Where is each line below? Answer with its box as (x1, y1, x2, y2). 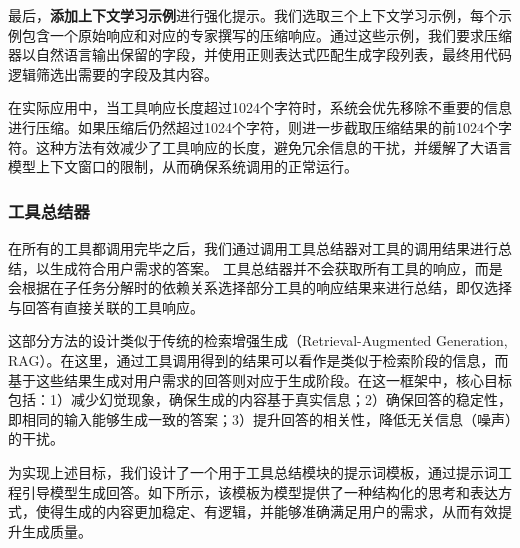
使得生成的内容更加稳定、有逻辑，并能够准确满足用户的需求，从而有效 (35, 501, 498, 522)
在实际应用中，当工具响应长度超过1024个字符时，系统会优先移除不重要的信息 (8, 97, 512, 118)
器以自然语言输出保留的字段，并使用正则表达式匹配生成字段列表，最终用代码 (8, 44, 512, 65)
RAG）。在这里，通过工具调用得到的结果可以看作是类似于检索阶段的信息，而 (8, 349, 509, 370)
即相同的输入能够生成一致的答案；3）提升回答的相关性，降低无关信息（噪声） (8, 408, 512, 429)
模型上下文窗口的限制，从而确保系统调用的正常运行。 (8, 156, 358, 177)
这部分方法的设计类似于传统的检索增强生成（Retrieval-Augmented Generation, (8, 330, 508, 351)
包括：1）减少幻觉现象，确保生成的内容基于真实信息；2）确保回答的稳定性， (8, 389, 512, 410)
